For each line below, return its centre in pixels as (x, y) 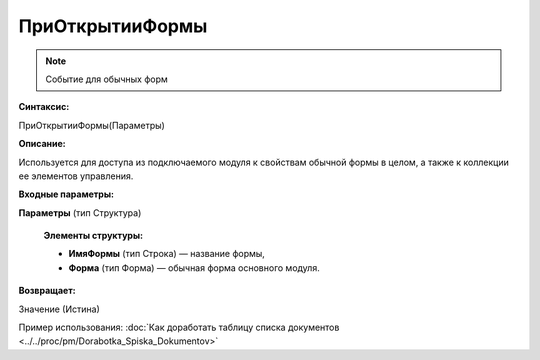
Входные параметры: (66, 194)
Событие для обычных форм (107, 79)
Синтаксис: (44, 107)
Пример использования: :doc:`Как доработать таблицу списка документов (179, 327)
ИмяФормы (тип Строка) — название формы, (166, 254)
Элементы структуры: (93, 236)
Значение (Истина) (59, 309)
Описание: (42, 144)
